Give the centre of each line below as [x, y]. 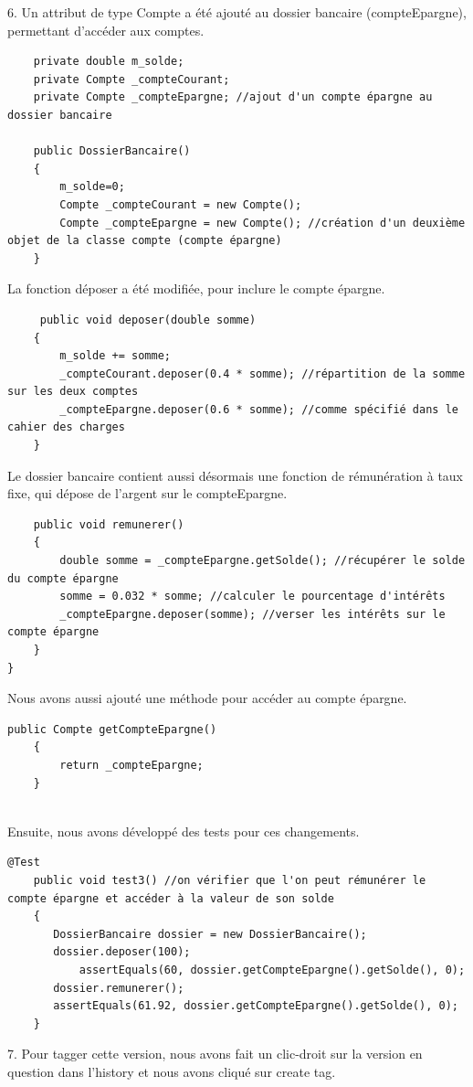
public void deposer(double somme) [148, 320]
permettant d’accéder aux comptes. [106, 30]
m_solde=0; [92, 187]
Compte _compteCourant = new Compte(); [181, 204]
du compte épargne [63, 578]
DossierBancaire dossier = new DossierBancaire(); [210, 934]
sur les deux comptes [73, 392]
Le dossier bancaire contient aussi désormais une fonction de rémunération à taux [235, 475]
